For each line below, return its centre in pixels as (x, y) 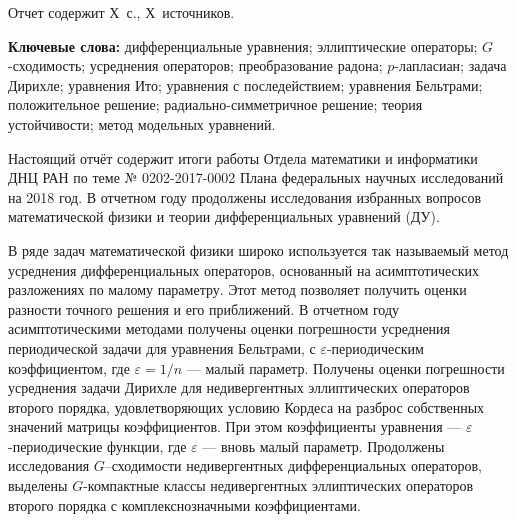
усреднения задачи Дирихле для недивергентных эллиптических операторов (239, 387)
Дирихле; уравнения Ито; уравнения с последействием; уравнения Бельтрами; (245, 84)
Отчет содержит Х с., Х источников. (121, 12)
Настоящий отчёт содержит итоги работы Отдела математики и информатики (243, 157)
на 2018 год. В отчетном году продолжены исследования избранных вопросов (245, 196)
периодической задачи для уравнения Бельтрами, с (162, 347)
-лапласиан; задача (450, 65)
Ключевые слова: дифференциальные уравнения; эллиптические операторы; (243, 45)
